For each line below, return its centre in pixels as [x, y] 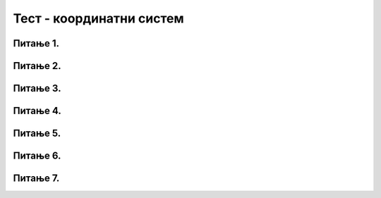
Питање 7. [36, 179]
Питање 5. [37, 134]
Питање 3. [37, 88]
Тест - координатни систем [98, 18]
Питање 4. [37, 111]
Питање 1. [36, 43]
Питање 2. [37, 66]
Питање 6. [37, 156]
